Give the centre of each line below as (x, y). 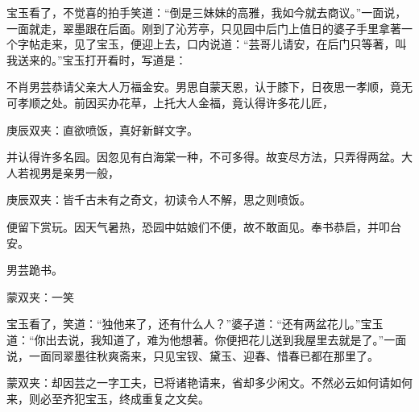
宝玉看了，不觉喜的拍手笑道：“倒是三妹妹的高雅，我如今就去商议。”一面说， (207, 12)
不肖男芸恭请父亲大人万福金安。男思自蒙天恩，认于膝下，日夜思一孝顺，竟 (204, 87)
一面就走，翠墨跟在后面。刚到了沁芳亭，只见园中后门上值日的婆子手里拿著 (204, 28)
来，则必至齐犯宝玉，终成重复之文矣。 (108, 398)
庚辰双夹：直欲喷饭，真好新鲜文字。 (102, 129)
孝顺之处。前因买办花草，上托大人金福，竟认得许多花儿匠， (175, 102)
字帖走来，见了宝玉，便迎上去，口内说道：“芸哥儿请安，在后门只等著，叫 (212, 44)
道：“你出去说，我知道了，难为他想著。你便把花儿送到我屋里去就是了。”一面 (207, 339)
